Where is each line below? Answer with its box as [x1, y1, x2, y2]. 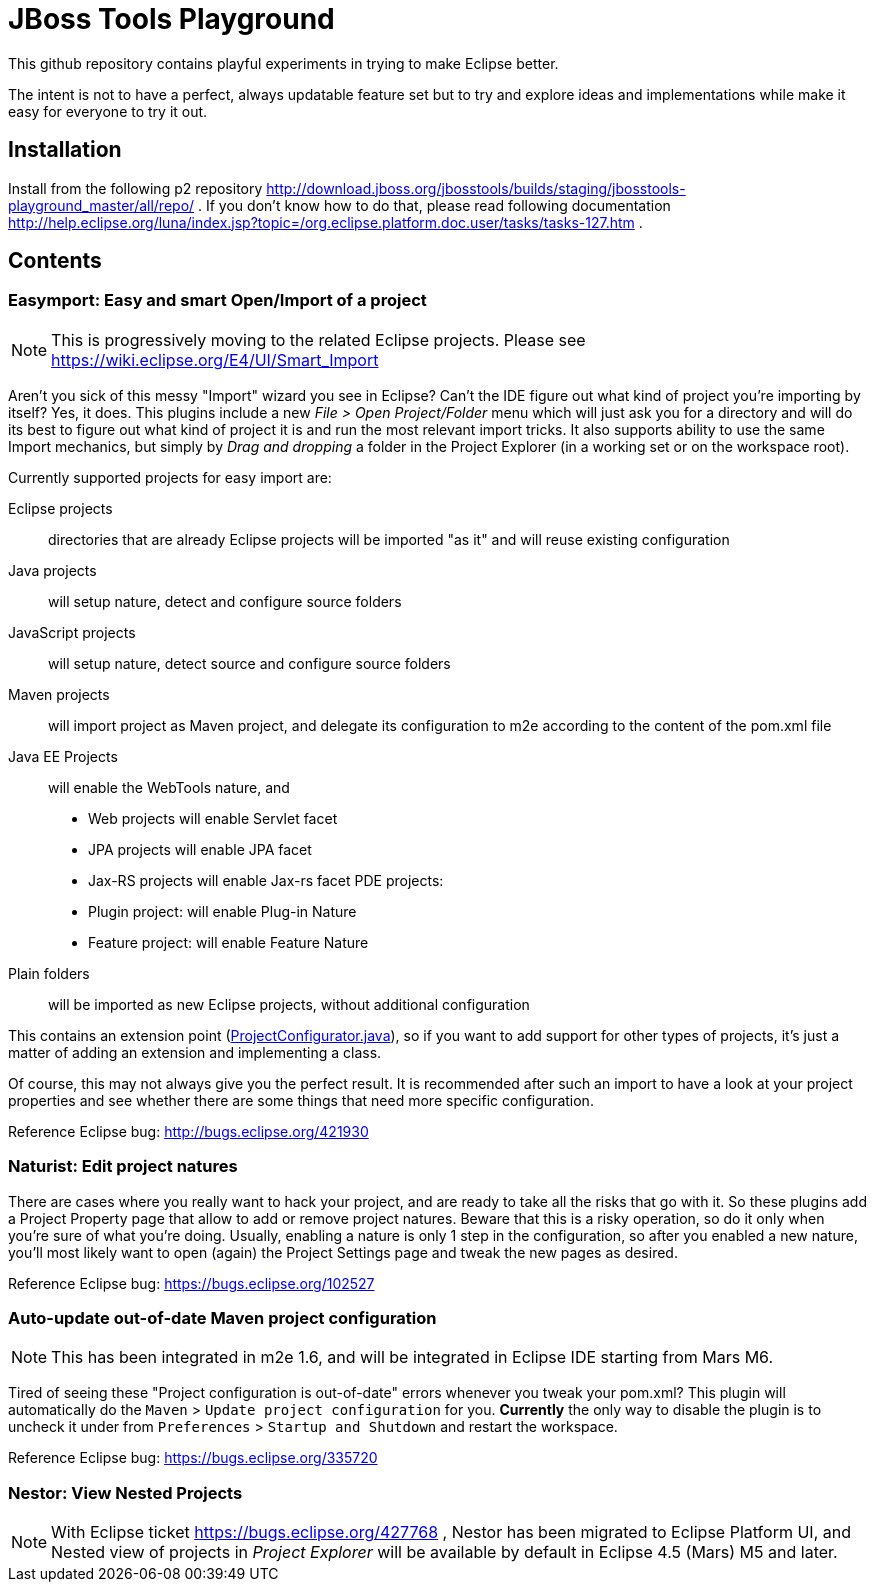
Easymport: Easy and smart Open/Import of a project [8, 290, 427, 311]
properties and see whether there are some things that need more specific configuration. [8, 1091, 594, 1109]
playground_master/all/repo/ [8, 196, 195, 214]
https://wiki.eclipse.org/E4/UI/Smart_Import [51, 349, 379, 370]
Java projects [8, 561, 97, 579]
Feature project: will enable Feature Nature [88, 933, 369, 951]
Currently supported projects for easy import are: [8, 468, 332, 486]
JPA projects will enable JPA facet [88, 840, 312, 858]
